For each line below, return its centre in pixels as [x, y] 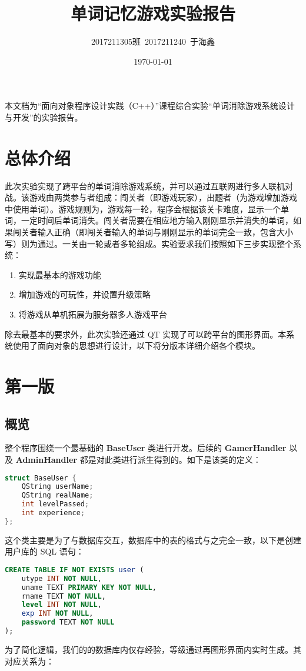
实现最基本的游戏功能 [60, 274]
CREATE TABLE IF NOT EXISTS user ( [74, 570]
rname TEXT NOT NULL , [64, 596]
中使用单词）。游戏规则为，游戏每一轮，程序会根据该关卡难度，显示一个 [143, 208]
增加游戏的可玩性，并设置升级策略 [84, 294]
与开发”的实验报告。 [44, 117]
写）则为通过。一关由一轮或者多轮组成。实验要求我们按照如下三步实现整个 [149, 243]
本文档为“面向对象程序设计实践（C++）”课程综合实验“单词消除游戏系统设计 [150, 106]
